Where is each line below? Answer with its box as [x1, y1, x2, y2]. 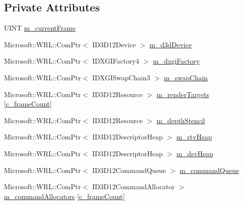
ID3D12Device [92, 39, 136, 49]
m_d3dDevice [149, 39, 192, 49]
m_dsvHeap [176, 148, 213, 158]
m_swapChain [164, 72, 208, 82]
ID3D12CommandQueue [92, 165, 166, 175]
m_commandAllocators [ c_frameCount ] [4, 191, 125, 201]
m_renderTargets [156, 89, 209, 99]
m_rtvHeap [176, 132, 212, 142]
